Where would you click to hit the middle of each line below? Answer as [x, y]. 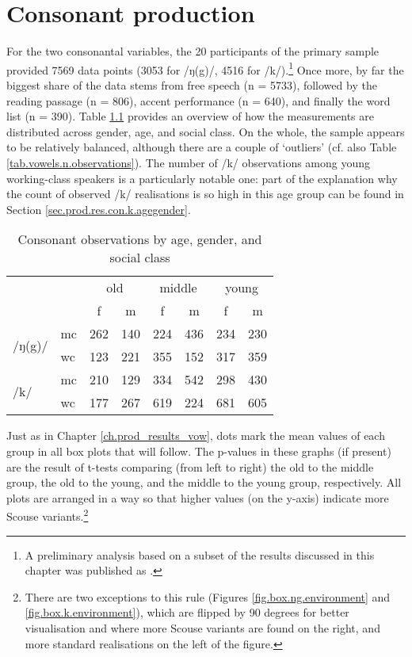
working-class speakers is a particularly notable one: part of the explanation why [202, 178]
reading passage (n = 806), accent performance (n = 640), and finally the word [198, 100]
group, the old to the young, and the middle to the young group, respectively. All [204, 482]
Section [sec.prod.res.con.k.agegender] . [99, 209]
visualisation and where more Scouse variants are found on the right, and [202, 627]
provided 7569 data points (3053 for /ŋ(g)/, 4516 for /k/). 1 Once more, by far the [205, 68]
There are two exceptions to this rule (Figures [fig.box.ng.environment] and [208, 596]
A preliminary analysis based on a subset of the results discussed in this [200, 554]
